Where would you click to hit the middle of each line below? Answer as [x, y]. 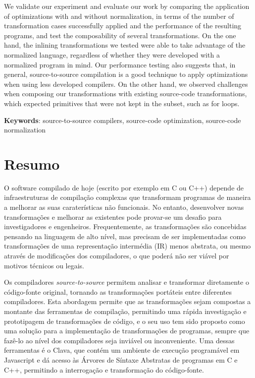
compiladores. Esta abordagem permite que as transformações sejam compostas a [127, 301]
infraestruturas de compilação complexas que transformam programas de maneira [127, 197]
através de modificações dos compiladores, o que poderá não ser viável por [117, 255]
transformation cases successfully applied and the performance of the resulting [123, 26]
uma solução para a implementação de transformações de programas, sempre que [127, 331]
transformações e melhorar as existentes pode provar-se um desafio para [113, 217]
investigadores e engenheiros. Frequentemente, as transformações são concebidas [125, 226]
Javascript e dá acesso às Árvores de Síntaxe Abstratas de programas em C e [121, 359]
